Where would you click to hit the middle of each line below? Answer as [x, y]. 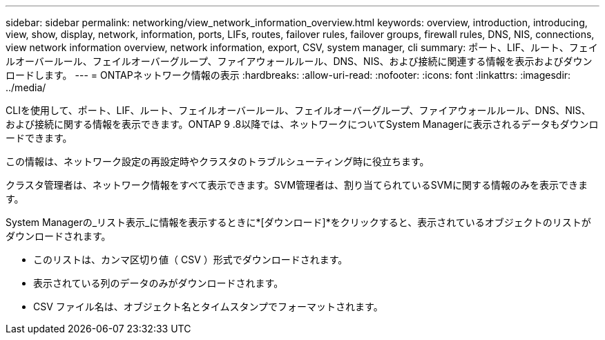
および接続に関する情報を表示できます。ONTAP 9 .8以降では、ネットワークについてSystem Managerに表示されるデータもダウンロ [302, 124]
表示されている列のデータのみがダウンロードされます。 [159, 283]
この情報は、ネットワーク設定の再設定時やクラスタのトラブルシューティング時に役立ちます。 [218, 161]
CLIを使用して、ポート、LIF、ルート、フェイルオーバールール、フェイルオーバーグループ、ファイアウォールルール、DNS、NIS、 [298, 110]
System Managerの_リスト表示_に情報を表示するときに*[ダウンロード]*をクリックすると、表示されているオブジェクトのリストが [298, 222]
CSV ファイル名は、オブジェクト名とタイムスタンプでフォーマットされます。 [208, 306]
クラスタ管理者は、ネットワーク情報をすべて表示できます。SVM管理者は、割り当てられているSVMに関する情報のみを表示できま [297, 185]
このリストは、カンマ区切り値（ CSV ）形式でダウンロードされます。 [191, 259]
